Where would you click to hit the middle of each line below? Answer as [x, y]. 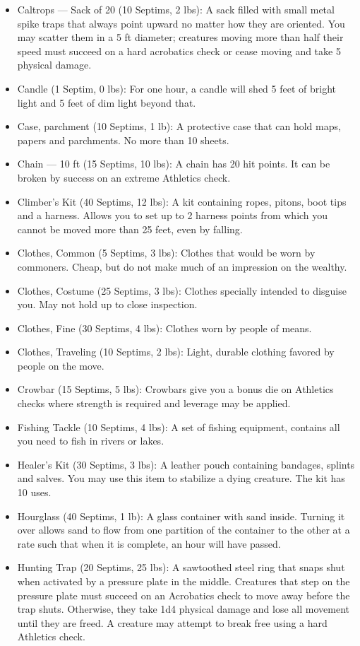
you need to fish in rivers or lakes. [91, 441]
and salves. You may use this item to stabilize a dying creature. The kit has [181, 478]
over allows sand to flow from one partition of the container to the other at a [184, 530]
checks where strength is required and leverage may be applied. [154, 403]
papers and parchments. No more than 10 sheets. [123, 140]
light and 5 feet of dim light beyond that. [107, 102]
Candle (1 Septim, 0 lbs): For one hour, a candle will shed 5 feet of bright [177, 88]
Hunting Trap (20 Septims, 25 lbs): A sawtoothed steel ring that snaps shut [181, 567]
